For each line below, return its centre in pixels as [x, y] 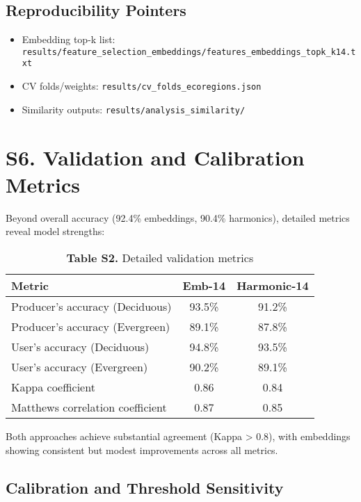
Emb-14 [204, 285]
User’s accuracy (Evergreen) [80, 366]
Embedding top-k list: [69, 39]
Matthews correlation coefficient [89, 407]
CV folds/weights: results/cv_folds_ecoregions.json [142, 86]
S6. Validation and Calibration [155, 157]
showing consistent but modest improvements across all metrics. [142, 450]
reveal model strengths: [55, 231]
